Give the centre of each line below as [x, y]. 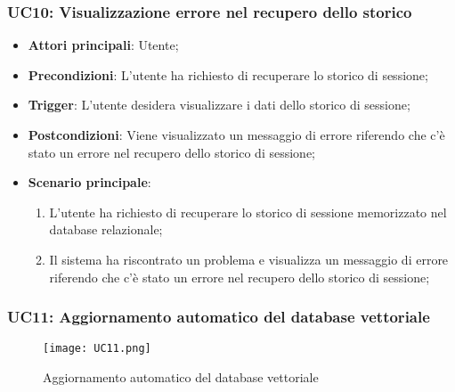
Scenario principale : [89, 182]
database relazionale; [106, 229]
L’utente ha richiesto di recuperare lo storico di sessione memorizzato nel [248, 212]
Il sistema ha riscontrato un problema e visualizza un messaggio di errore [249, 259]
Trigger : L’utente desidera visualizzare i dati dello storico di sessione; [219, 105]
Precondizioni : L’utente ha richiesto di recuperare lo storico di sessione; [228, 74]
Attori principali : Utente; [103, 45]
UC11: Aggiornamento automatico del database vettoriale [219, 317]
